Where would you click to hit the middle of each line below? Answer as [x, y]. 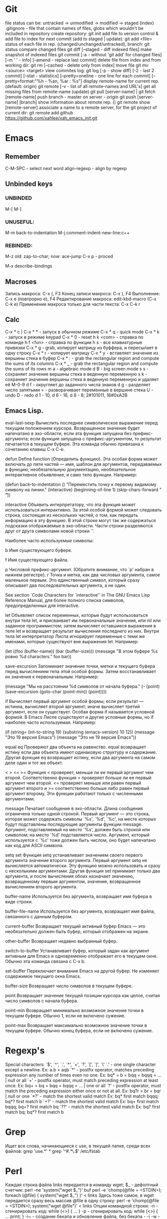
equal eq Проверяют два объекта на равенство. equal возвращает [76, 747]
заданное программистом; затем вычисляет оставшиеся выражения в [81, 625]
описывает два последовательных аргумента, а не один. [66, 585]
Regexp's [25, 1050]
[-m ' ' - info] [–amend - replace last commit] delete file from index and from [83, 60]
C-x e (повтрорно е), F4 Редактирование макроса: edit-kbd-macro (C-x [81, 299]
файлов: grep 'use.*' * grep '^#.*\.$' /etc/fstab [53, 1151]
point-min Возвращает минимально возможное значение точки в [75, 1010]
